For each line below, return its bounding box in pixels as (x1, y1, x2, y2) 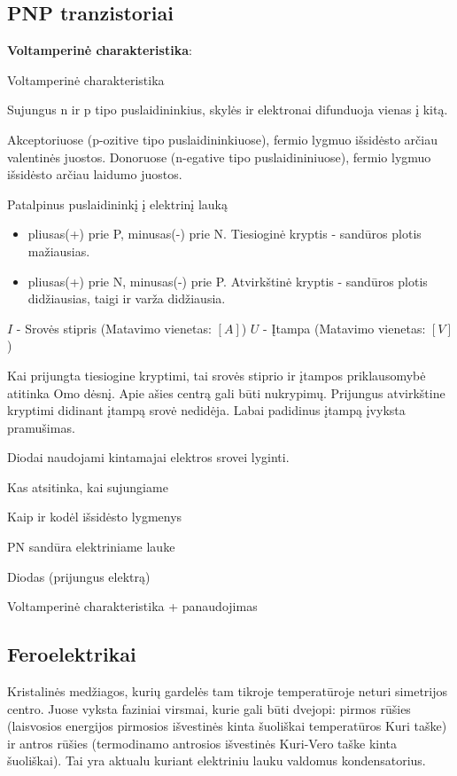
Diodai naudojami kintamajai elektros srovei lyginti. (7, 448, 290, 466)
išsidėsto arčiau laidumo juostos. (7, 165, 182, 184)
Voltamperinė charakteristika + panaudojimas (7, 597, 258, 615)
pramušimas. (7, 418, 75, 436)
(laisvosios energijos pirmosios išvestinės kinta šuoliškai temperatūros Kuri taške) (7, 717, 447, 735)
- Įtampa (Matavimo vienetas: (263, 318, 426, 337)
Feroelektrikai (7, 640, 136, 668)
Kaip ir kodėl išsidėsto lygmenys (7, 507, 182, 526)
